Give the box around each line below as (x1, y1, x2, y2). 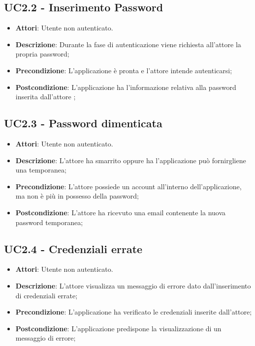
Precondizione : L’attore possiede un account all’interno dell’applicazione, (15, 181, 242, 191)
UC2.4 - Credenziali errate (4, 241, 143, 256)
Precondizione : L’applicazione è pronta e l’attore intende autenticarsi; (15, 65, 232, 75)
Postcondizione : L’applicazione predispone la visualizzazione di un (15, 323, 222, 333)
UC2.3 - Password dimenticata (4, 115, 162, 131)
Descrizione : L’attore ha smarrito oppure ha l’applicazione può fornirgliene (15, 155, 246, 165)
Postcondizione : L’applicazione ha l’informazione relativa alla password (15, 82, 236, 92)
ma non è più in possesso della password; (15, 191, 139, 201)
